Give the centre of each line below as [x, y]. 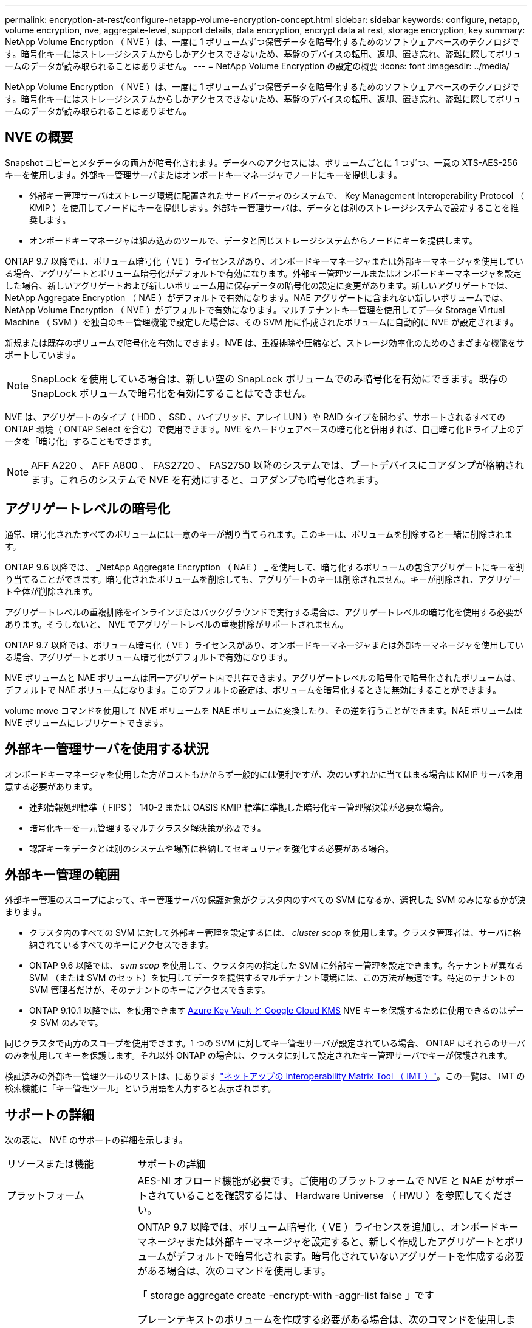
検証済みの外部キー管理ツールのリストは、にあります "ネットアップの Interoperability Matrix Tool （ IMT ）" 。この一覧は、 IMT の [265, 1076]
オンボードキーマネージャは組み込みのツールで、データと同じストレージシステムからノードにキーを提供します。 [254, 240]
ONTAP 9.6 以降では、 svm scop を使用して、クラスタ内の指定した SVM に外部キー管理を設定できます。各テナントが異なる [277, 966]
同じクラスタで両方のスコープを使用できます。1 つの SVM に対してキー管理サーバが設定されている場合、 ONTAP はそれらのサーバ [265, 1043]
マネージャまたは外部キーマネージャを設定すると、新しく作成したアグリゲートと [321, 1242]
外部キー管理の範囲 [62, 874]
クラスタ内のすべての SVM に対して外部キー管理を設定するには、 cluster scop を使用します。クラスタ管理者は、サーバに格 [275, 933]
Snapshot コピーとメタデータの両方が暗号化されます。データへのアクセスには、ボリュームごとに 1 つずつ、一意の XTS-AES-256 [261, 162]
